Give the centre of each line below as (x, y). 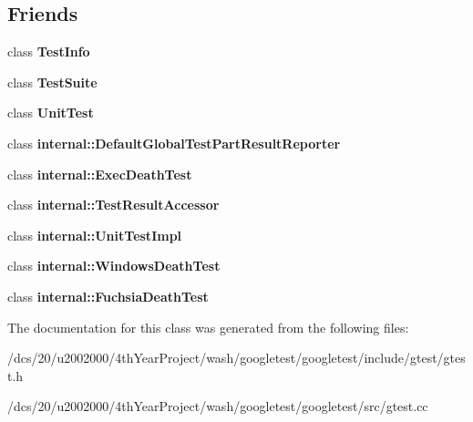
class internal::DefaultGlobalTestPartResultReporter (174, 143)
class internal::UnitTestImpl (95, 235)
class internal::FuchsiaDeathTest (108, 296)
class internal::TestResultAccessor (113, 205)
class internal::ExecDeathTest (100, 174)
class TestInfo (49, 51)
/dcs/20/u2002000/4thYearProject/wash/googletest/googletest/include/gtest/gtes (236, 358)
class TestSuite (52, 82)
